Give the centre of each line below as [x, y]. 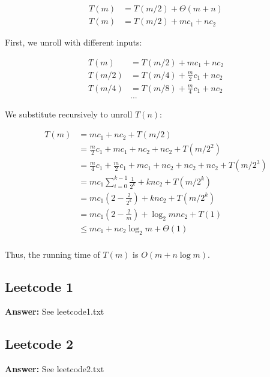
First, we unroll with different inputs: [73, 42]
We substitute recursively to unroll [69, 114]
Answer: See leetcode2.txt [55, 369]
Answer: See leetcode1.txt [55, 311]
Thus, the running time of [52, 254]
